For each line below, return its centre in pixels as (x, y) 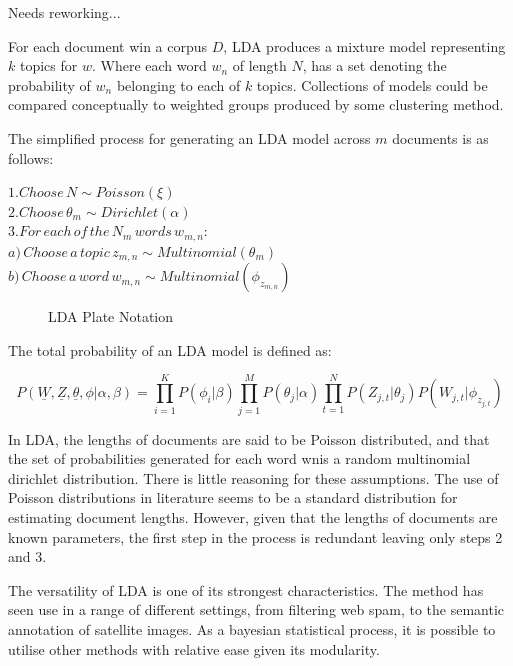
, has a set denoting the (374, 65)
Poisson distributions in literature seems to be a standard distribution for (233, 497)
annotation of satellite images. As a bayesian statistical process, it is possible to (252, 628)
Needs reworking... (64, 12)
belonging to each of (178, 84)
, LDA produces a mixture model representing (364, 45)
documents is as (440, 137)
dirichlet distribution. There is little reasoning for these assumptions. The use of (253, 477)
